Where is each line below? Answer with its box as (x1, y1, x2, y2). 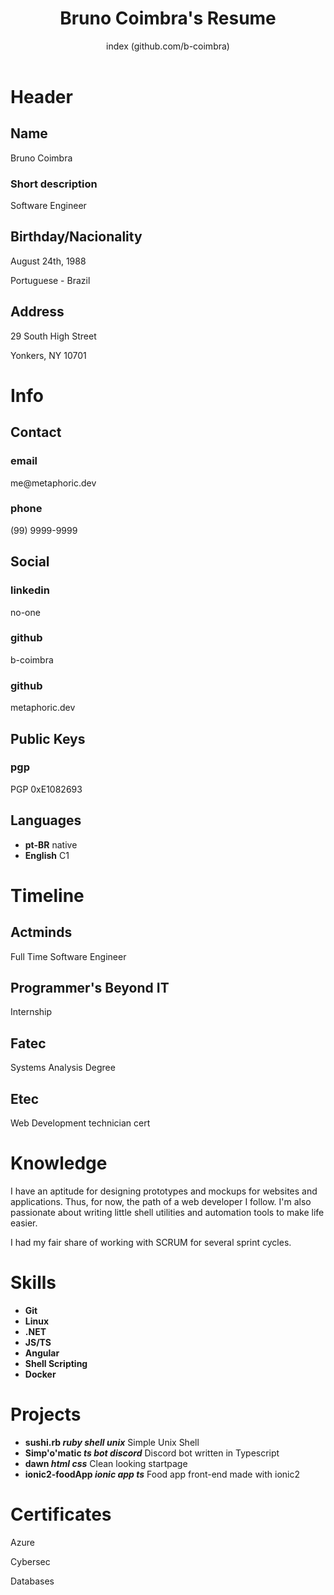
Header (10, 85, 73, 108)
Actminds (10, 924, 73, 941)
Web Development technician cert (10, 1117, 151, 1129)
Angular (24, 1347, 60, 1359)
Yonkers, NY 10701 (10, 349, 87, 361)
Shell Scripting (24, 1357, 88, 1369)
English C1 (24, 849, 70, 861)
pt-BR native (24, 838, 78, 851)
